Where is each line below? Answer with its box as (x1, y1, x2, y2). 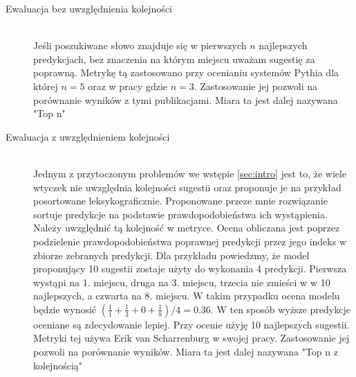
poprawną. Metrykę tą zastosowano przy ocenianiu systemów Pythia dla (33, 65, 339, 80)
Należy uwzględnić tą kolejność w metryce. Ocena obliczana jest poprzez (33, 220, 340, 235)
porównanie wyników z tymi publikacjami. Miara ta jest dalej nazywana (33, 92, 338, 107)
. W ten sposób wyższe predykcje (210, 301, 350, 316)
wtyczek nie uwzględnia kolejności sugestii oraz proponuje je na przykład (33, 179, 341, 194)
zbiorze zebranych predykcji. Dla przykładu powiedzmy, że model (33, 247, 310, 262)
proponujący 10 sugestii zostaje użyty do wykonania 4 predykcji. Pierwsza (33, 261, 347, 276)
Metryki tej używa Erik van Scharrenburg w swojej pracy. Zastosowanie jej (33, 331, 350, 345)
